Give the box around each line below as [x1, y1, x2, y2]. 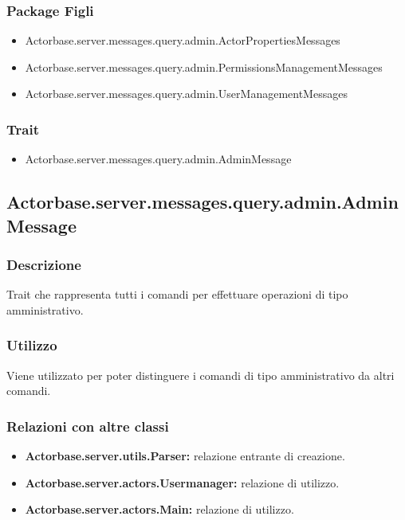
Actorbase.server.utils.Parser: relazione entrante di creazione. [25, 448, 345, 464]
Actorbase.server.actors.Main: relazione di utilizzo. [25, 501, 294, 518]
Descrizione [6, 254, 81, 274]
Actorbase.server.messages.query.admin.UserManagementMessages [25, 85, 348, 102]
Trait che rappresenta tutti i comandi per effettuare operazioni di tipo [6, 286, 348, 303]
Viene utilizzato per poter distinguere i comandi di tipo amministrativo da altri [6, 366, 395, 383]
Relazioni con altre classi [6, 416, 169, 436]
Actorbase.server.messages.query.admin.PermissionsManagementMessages [25, 58, 383, 75]
